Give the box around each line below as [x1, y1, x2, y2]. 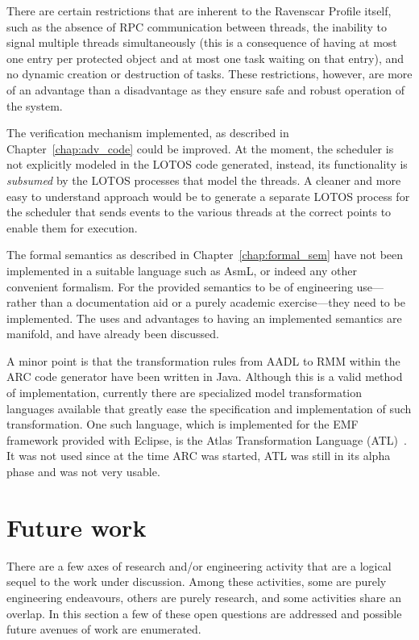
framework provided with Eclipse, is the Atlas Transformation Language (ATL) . [6, 431, 407, 448]
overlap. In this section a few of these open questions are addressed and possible [6, 604, 402, 621]
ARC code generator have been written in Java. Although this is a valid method [6, 368, 403, 385]
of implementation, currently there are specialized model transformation [6, 384, 363, 401]
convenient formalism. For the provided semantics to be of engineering [6, 278, 353, 295]
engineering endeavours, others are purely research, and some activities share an [6, 588, 401, 605]
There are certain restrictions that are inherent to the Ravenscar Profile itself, [6, 2, 392, 19]
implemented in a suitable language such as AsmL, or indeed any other [6, 261, 357, 278]
